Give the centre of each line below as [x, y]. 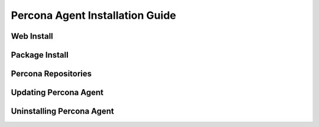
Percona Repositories [51, 74]
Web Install [32, 36]
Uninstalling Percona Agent [63, 111]
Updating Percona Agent [57, 93]
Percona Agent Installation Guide [94, 15]
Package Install [40, 55]
